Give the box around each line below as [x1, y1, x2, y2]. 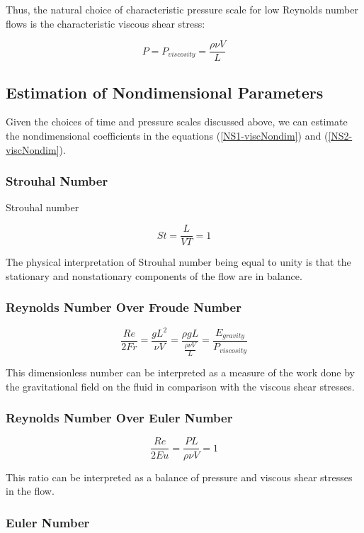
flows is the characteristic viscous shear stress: [6, 16, 205, 30]
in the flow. [6, 483, 55, 498]
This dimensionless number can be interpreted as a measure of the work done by [6, 365, 355, 380]
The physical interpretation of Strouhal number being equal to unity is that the [6, 254, 351, 269]
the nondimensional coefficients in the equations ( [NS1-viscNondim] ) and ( [6, 128, 329, 143]
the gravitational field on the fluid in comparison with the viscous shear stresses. [6, 378, 355, 393]
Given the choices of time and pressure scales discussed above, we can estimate [6, 114, 348, 129]
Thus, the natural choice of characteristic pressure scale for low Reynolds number [6, 2, 358, 16]
